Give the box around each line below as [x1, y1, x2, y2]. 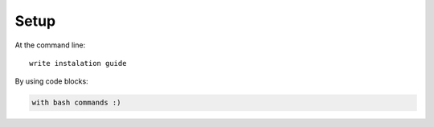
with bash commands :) [31, 98, 121, 108]
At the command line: [14, 40, 86, 50]
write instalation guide [29, 59, 127, 68]
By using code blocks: [14, 76, 88, 86]
